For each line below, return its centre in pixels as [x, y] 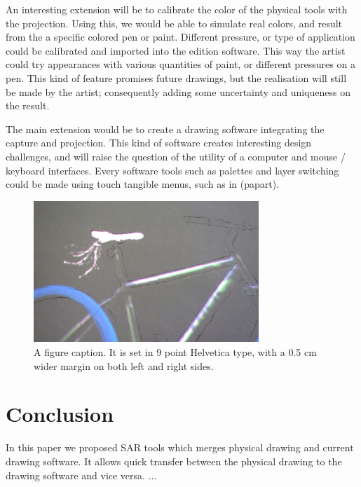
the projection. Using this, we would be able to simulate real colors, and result [174, 23]
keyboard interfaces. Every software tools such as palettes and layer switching [172, 170]
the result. [28, 105]
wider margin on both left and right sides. [124, 365]
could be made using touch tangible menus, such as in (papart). [143, 184]
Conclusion [60, 414]
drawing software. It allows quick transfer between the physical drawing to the [174, 461]
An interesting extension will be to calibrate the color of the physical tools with [177, 9]
